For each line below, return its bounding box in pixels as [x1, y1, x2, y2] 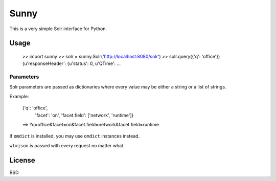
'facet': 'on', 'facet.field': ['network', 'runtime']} [35, 112, 134, 118]
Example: [9, 93, 29, 99]
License [9, 156, 35, 165]
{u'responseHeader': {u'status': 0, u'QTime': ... [22, 60, 121, 66]
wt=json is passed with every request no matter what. [9, 142, 125, 148]
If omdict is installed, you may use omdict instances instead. [9, 133, 140, 139]
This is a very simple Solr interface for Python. [9, 26, 107, 32]
